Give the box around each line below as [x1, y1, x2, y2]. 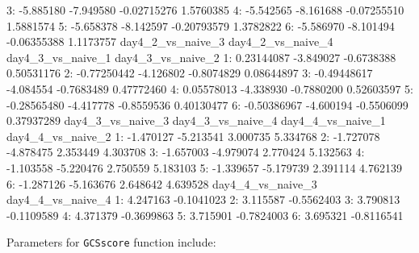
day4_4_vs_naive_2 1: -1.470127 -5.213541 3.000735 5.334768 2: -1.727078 [6, 127, 380, 144]
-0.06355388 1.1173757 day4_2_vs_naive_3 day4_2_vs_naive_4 [6, 33, 333, 50]
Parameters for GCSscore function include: [6, 234, 216, 251]
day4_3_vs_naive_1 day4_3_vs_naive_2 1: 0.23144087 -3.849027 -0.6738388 [6, 48, 396, 65]
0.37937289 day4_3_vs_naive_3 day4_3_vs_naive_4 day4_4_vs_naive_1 [6, 112, 386, 129]
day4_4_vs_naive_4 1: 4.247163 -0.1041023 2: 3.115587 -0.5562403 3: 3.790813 [6, 191, 400, 208]
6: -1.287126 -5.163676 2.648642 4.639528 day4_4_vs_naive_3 [6, 175, 317, 192]
